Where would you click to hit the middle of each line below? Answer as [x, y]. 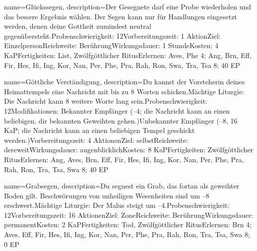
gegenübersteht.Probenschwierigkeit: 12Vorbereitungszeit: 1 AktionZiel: [112, 35]
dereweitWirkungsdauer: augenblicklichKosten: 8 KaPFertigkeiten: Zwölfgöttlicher [129, 150]
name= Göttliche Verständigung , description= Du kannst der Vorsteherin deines [125, 82]
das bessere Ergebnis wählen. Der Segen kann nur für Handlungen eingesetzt [121, 16]
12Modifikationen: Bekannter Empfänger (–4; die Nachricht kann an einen [117, 110]
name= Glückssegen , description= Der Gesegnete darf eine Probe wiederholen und [128, 6]
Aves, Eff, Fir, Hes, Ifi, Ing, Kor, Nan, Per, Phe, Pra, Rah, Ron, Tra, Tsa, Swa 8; [127, 234]
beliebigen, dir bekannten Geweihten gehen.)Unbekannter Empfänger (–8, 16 [121, 120]
